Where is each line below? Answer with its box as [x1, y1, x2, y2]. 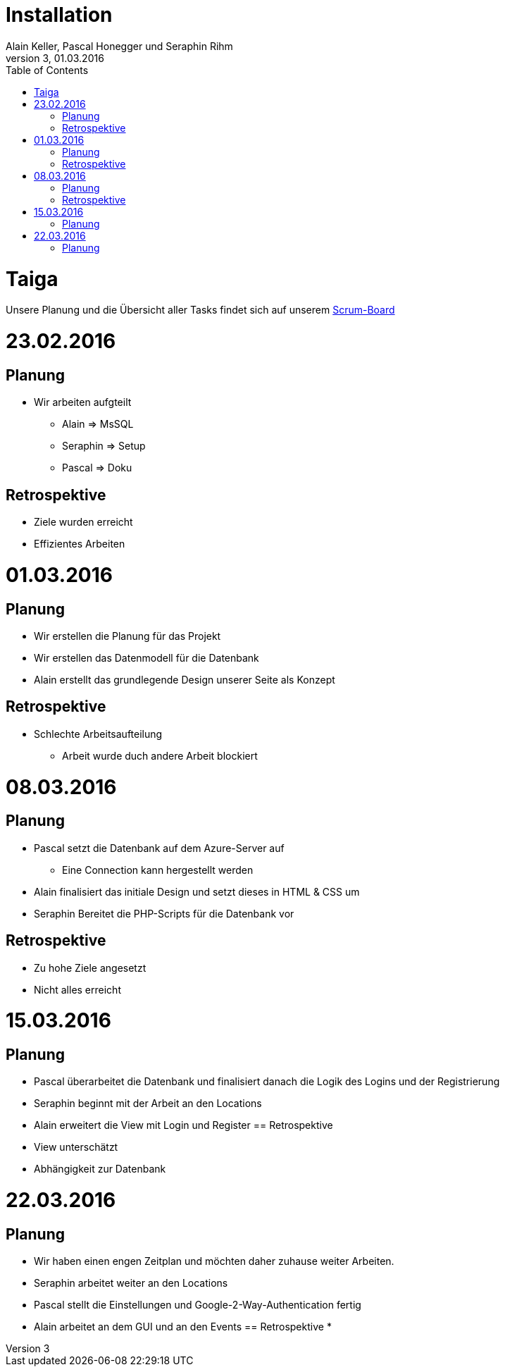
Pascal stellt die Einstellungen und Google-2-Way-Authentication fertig [34, 1299, 361, 1311]
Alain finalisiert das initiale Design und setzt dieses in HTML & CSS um [34, 885, 360, 898]
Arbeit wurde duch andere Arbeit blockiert [62, 749, 258, 762]
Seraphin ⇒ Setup [62, 440, 146, 452]
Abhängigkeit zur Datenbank [34, 1163, 166, 1175]
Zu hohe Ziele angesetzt [34, 961, 146, 974]
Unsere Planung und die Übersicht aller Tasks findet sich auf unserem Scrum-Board [6, 304, 395, 316]
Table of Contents [6, 63, 89, 76]
